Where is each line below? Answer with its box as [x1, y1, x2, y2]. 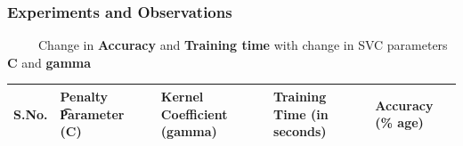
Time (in [273, 104, 329, 123]
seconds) [273, 122, 327, 141]
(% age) [375, 113, 424, 132]
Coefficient [160, 104, 228, 123]
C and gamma [7, 53, 92, 71]
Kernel [160, 86, 204, 105]
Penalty [60, 86, 109, 105]
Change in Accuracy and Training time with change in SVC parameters [37, 36, 448, 54]
